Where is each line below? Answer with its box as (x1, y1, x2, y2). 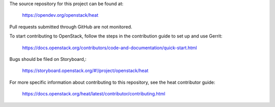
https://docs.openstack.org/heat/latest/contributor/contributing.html (22, 91, 166, 97)
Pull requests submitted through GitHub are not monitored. (9, 23, 132, 30)
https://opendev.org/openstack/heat (22, 12, 99, 18)
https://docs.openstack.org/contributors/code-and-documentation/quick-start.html (22, 45, 197, 51)
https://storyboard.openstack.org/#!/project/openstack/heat (22, 67, 149, 74)
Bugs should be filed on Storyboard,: (9, 56, 87, 62)
